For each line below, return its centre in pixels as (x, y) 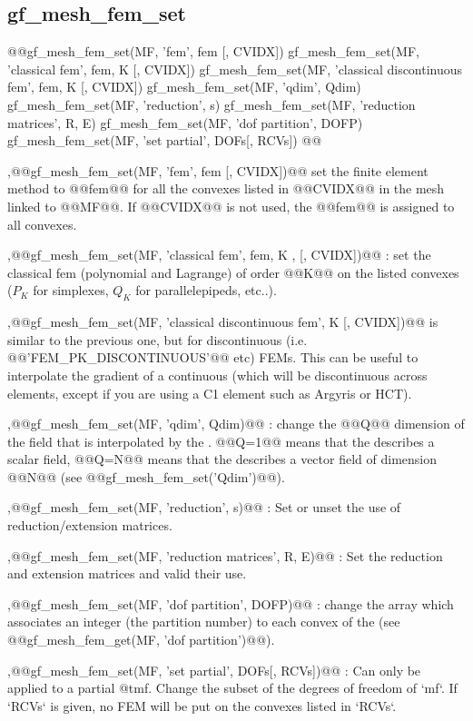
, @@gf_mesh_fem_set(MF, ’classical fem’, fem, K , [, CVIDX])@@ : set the (219, 255)
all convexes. (42, 224)
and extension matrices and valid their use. (127, 573)
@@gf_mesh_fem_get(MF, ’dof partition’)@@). (141, 640)
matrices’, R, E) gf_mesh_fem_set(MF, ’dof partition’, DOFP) (185, 122)
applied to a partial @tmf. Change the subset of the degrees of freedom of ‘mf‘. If (232, 688)
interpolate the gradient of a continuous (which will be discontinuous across (217, 375)
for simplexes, (71, 290)
